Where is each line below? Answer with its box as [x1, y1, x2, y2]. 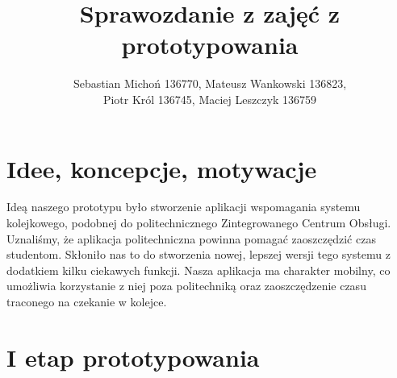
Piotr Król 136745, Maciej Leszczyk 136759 [102, 90, 317, 107]
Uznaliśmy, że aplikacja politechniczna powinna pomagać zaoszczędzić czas [6, 230, 376, 247]
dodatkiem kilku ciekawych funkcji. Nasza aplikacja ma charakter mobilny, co [6, 261, 391, 278]
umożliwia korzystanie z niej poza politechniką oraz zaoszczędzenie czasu [6, 277, 366, 294]
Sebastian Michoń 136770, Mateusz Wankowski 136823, [73, 75, 347, 92]
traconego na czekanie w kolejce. [6, 293, 167, 309]
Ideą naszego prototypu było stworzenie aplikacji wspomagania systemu [6, 198, 361, 215]
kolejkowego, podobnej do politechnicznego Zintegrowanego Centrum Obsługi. [6, 214, 391, 231]
